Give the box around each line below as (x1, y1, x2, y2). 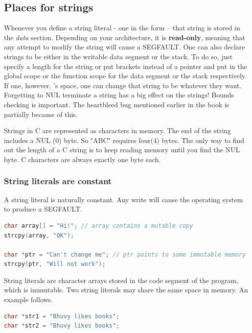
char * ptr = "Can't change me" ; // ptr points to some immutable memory (4, 251, 246, 258)
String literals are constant (4, 175, 112, 187)
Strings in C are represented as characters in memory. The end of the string (4, 125, 231, 136)
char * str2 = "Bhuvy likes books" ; (4, 322, 120, 330)
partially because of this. (4, 109, 78, 119)
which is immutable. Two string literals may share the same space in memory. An (4, 285, 248, 295)
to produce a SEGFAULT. (4, 204, 83, 214)
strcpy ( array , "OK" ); (4, 232, 74, 239)
